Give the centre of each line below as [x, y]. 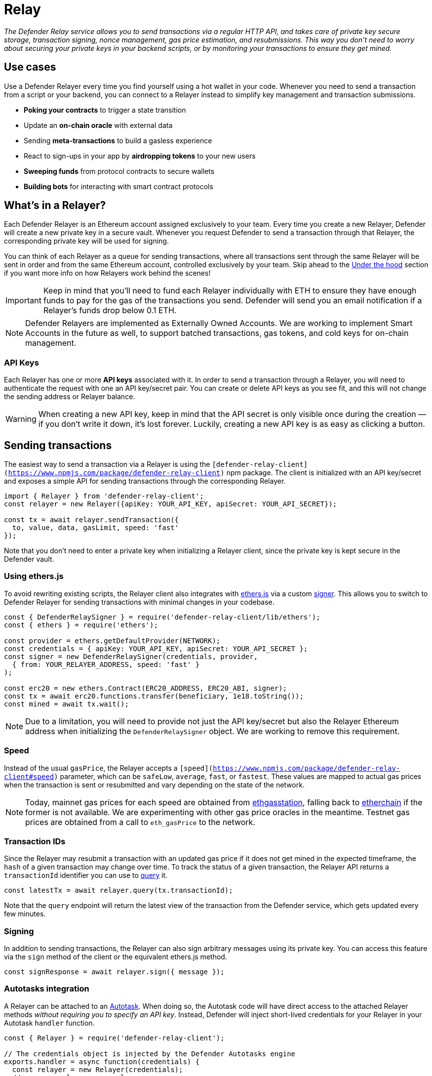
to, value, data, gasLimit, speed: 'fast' [96, 528]
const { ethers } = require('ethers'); [81, 625]
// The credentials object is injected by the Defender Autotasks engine [150, 1054]
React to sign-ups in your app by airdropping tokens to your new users [140, 156]
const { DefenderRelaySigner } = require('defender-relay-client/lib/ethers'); [162, 617]
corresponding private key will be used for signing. [86, 241]
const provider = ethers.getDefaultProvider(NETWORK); [112, 641]
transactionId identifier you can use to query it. [86, 875]
